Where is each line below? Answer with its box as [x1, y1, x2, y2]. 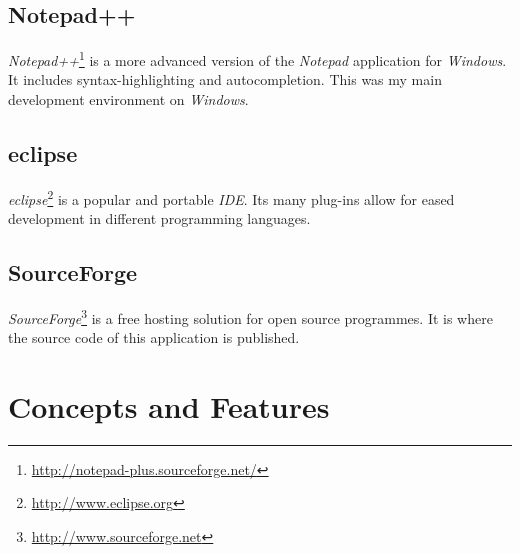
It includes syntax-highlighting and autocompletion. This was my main [8, 69, 442, 90]
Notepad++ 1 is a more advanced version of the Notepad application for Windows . [8, 47, 507, 70]
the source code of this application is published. [8, 327, 300, 348]
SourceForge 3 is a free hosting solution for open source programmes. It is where [8, 304, 493, 328]
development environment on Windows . [8, 89, 249, 110]
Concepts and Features [8, 385, 330, 426]
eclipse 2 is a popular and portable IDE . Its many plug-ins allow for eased [8, 185, 455, 209]
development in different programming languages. [8, 208, 311, 229]
